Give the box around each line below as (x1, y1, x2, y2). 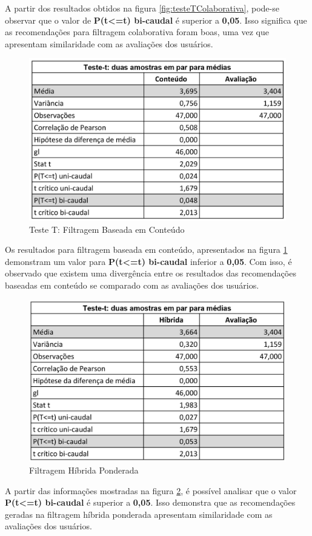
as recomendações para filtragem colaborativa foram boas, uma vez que (5, 25, 269, 38)
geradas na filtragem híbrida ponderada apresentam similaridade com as (5, 508, 273, 520)
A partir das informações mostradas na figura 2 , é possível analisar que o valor (5, 484, 297, 497)
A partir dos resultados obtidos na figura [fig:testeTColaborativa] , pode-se (5, 2, 279, 14)
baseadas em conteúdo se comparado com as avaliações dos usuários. (5, 279, 259, 292)
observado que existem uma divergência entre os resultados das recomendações (5, 267, 296, 280)
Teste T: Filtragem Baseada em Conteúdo (29, 223, 185, 235)
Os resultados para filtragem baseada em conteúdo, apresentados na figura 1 (5, 243, 288, 256)
